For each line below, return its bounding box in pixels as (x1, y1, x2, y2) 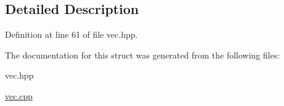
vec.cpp (5, 89, 33, 102)
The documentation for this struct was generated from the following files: (5, 48, 280, 61)
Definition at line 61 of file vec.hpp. (5, 28, 138, 41)
